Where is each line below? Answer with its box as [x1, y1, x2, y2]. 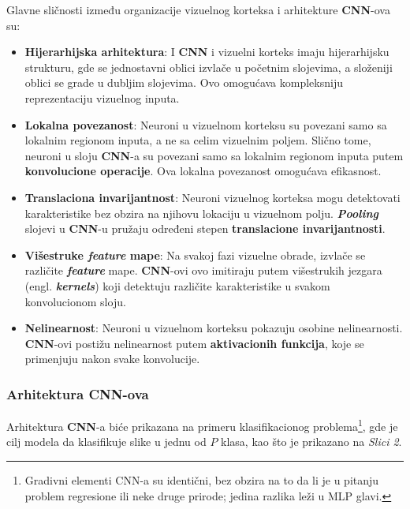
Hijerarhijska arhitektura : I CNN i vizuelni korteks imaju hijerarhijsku [24, 43, 389, 60]
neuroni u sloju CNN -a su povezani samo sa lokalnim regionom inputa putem [24, 147, 404, 163]
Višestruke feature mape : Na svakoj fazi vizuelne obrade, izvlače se [24, 246, 366, 263]
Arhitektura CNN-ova [6, 384, 149, 403]
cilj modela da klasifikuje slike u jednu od [6, 433, 207, 450]
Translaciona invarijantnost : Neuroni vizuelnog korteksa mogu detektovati [24, 189, 401, 205]
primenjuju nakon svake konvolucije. [24, 350, 200, 367]
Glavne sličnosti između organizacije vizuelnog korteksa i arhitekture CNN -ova [6, 2, 390, 17]
